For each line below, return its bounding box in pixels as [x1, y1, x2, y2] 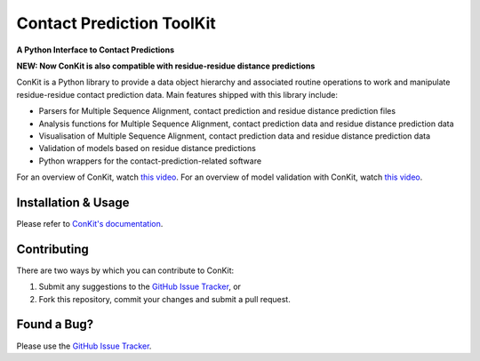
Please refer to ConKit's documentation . [16, 218, 164, 229]
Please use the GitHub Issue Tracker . [16, 341, 152, 351]
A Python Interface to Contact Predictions [16, 44, 175, 55]
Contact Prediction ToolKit [16, 13, 217, 33]
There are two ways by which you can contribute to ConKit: [16, 265, 235, 276]
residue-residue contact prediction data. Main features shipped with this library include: [16, 89, 338, 100]
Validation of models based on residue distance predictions [38, 143, 257, 154]
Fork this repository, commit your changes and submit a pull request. [38, 293, 291, 304]
